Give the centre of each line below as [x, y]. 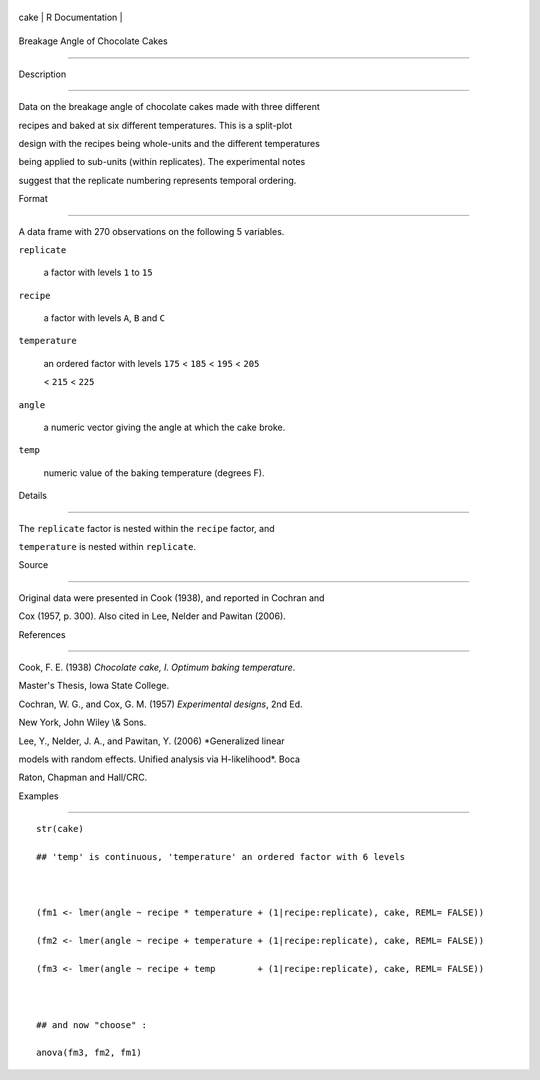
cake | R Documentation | [71, 17]
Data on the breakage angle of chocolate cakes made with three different [169, 107]
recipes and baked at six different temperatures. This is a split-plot [155, 125]
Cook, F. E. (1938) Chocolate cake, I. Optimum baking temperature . [157, 667]
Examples [38, 796]
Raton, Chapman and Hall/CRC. [83, 777]
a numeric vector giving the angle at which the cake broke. [164, 427]
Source [33, 565]
